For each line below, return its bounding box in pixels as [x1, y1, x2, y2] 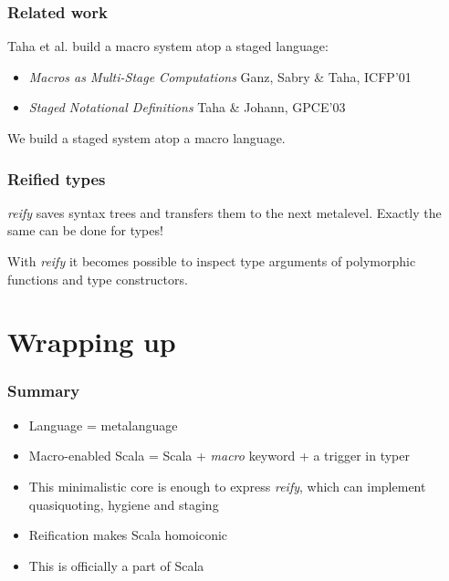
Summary [7, 379, 80, 402]
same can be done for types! [7, 221, 163, 240]
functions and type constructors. [7, 269, 188, 288]
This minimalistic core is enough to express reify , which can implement [28, 476, 426, 495]
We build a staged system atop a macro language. [7, 129, 286, 147]
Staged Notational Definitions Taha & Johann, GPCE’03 [28, 98, 346, 117]
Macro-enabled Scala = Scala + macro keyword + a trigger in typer [28, 446, 410, 465]
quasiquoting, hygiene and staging [28, 494, 219, 514]
